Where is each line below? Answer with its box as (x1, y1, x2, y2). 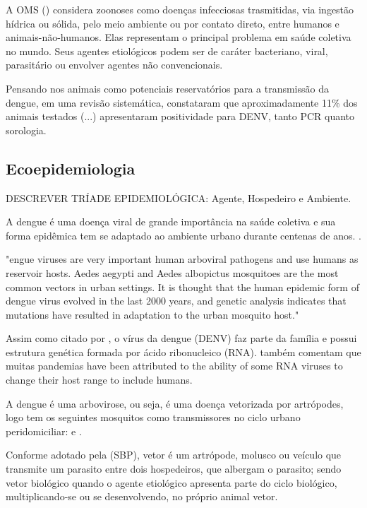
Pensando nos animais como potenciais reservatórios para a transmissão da (6, 81, 329, 95)
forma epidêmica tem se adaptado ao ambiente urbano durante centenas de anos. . (6, 228, 361, 242)
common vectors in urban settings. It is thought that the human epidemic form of (6, 279, 359, 294)
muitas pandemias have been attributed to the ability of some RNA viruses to (6, 358, 343, 373)
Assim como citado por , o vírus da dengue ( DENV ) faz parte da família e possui (6, 331, 357, 345)
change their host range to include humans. (6, 372, 193, 387)
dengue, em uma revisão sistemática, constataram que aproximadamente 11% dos (6, 95, 358, 110)
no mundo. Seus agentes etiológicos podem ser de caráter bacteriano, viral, (6, 43, 328, 58)
